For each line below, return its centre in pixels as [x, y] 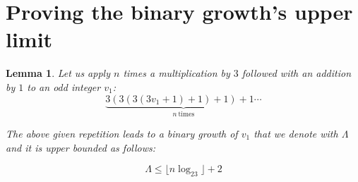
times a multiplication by [177, 73]
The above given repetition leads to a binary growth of [122, 133]
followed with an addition [297, 73]
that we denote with [296, 133]
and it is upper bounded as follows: [81, 147]
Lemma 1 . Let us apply [58, 73]
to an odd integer [64, 86]
